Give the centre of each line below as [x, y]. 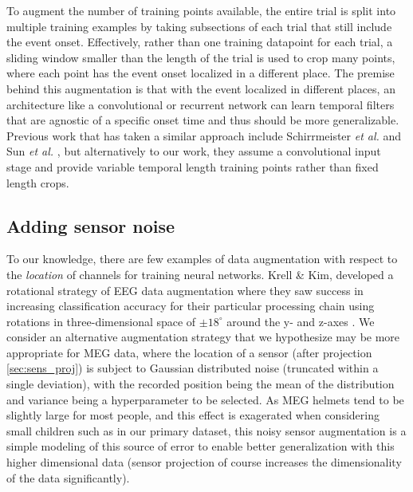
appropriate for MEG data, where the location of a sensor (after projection [189, 352]
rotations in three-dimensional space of [101, 321]
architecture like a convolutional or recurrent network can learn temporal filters [201, 104]
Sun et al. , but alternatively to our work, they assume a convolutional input [194, 151]
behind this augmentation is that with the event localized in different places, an [201, 88]
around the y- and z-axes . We [301, 321]
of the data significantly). [68, 477]
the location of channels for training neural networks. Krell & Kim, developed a [200, 274]
